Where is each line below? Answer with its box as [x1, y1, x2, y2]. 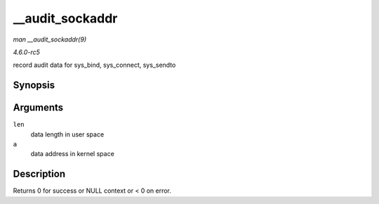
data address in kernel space [30, 150, 115, 158]
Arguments [13, 102, 64, 114]
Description [13, 168, 66, 180]
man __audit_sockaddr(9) [13, 35, 87, 44]
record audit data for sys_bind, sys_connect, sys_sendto [13, 60, 176, 70]
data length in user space [30, 130, 105, 139]
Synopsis [13, 79, 55, 91]
